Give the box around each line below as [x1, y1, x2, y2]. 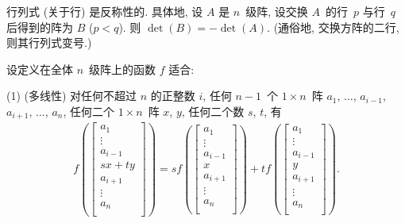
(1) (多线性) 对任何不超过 [6, 87, 137, 104]
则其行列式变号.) [6, 34, 92, 51]
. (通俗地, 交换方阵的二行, [267, 18, 399, 35]
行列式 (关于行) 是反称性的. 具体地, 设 [6, 3, 203, 19]
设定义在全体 [6, 60, 73, 77]
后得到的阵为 [6, 18, 73, 35]
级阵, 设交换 [245, 3, 308, 19]
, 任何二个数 [181, 102, 245, 119]
